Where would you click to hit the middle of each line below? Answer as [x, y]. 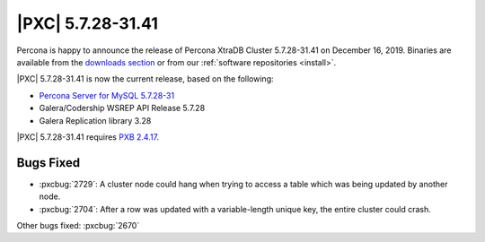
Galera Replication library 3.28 [95, 120]
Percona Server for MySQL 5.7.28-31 [107, 95]
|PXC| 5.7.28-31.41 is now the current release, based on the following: [145, 79]
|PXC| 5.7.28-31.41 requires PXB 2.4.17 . [88, 137]
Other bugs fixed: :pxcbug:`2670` [78, 225]
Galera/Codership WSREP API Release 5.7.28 [122, 108]
